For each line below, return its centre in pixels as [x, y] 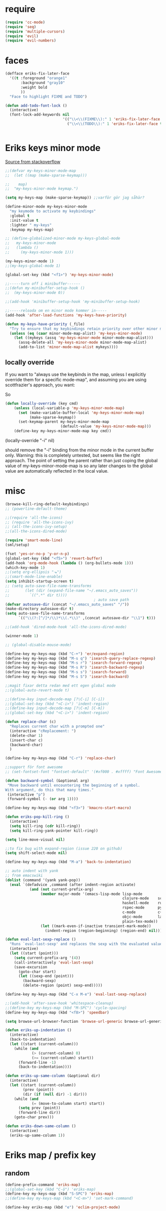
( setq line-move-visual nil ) [35, 840]
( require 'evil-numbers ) [31, 40]
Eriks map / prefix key [51, 1155]
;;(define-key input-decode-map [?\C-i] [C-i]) [55, 699]
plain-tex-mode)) [140, 921]
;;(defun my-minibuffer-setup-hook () [45, 288]
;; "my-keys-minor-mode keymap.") [42, 189]
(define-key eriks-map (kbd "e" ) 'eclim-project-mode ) [63, 1208]
